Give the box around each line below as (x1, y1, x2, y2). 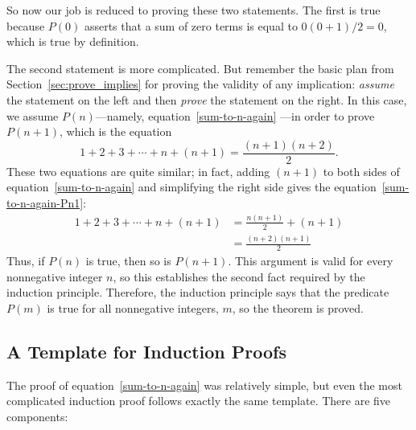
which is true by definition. (6, 33, 139, 50)
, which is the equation (60, 123, 172, 140)
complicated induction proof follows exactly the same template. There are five (6, 392, 391, 409)
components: (6, 407, 68, 424)
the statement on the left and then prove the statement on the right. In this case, (6, 91, 407, 108)
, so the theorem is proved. (232, 299, 364, 316)
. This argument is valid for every (228, 252, 393, 268)
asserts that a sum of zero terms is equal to (84, 17, 298, 34)
